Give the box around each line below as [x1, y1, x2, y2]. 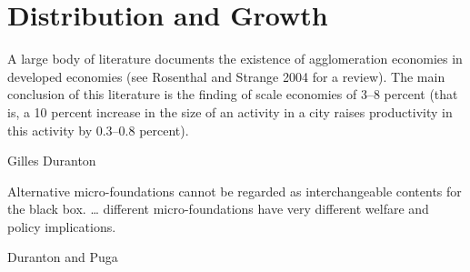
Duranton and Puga [7, 247, 118, 267]
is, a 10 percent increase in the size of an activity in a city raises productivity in [7, 102, 453, 121]
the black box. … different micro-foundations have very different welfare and [7, 199, 429, 218]
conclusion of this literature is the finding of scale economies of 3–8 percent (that [7, 85, 458, 104]
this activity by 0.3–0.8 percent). [7, 120, 189, 139]
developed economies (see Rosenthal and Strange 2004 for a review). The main [7, 66, 445, 86]
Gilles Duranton [7, 151, 96, 170]
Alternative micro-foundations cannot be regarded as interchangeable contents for [7, 181, 462, 200]
